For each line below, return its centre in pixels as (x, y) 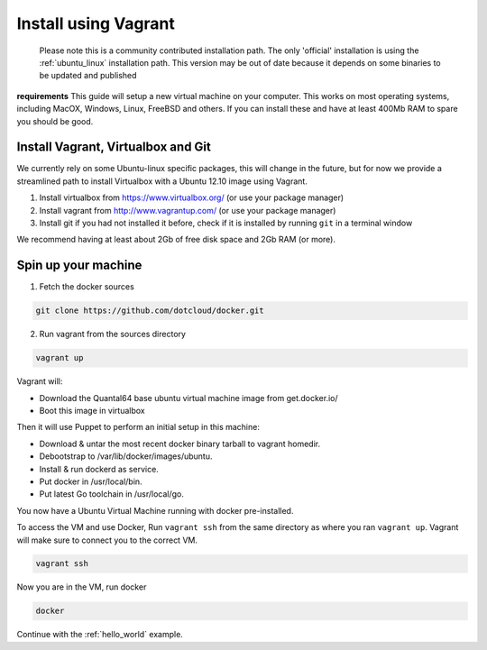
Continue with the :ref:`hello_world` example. (100, 635)
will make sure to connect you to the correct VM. (107, 540)
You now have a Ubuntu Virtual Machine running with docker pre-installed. (155, 510)
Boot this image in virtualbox (92, 410)
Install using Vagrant (96, 23)
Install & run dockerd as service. (99, 469)
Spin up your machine (79, 265)
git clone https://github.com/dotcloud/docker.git (150, 311)
